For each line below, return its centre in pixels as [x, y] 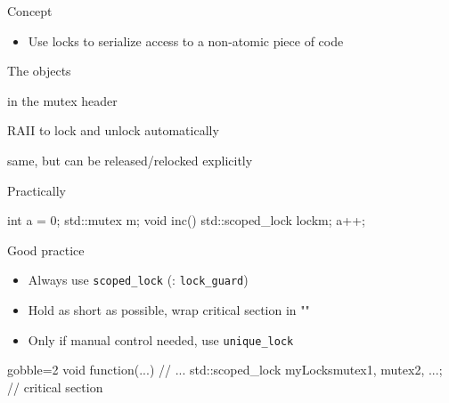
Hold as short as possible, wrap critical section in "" [169, 310]
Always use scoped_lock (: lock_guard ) [138, 280]
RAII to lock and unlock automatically [113, 130]
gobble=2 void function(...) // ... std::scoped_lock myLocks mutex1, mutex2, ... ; [225, 370]
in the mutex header [62, 100]
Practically [37, 190]
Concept [30, 11]
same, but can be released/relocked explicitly [130, 160]
